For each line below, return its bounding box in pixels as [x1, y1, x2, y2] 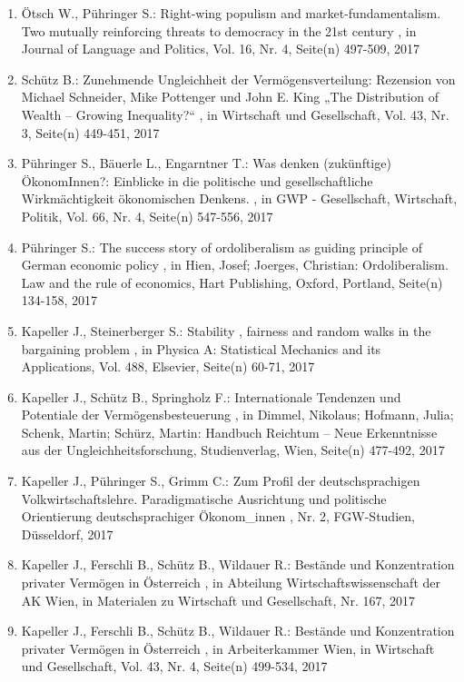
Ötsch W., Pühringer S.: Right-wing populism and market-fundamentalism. [21, 4, 441, 22]
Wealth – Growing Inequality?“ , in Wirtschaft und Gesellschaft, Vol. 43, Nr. [21, 104, 449, 124]
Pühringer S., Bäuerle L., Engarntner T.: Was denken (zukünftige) [21, 153, 391, 173]
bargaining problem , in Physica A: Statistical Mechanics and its [21, 339, 381, 358]
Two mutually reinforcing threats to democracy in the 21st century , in [21, 21, 417, 40]
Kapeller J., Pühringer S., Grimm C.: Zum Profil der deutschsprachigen [21, 471, 420, 490]
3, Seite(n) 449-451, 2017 [21, 123, 160, 142]
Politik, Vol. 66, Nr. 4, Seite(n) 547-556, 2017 [21, 206, 273, 225]
